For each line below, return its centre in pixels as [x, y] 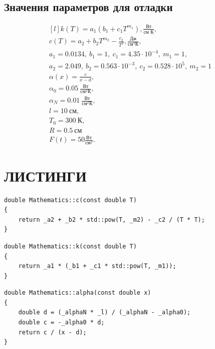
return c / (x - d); [52, 332]
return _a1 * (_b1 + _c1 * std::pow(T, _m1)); [97, 266]
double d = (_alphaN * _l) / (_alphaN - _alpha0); [104, 313]
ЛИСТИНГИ [45, 175]
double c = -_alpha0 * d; [61, 323]
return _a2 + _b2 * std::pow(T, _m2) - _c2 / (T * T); [112, 220]
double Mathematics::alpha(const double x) [78, 293]
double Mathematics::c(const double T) [70, 200]
